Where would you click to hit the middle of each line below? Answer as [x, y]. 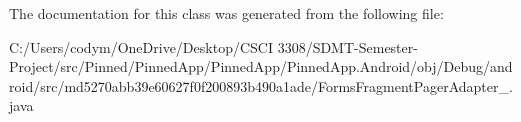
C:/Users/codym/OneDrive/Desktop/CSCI [141, 46]
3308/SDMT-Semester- [347, 46]
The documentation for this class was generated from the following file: [226, 13]
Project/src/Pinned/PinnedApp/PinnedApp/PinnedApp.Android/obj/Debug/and [261, 66]
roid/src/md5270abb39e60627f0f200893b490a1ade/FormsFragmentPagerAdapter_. [261, 85]
